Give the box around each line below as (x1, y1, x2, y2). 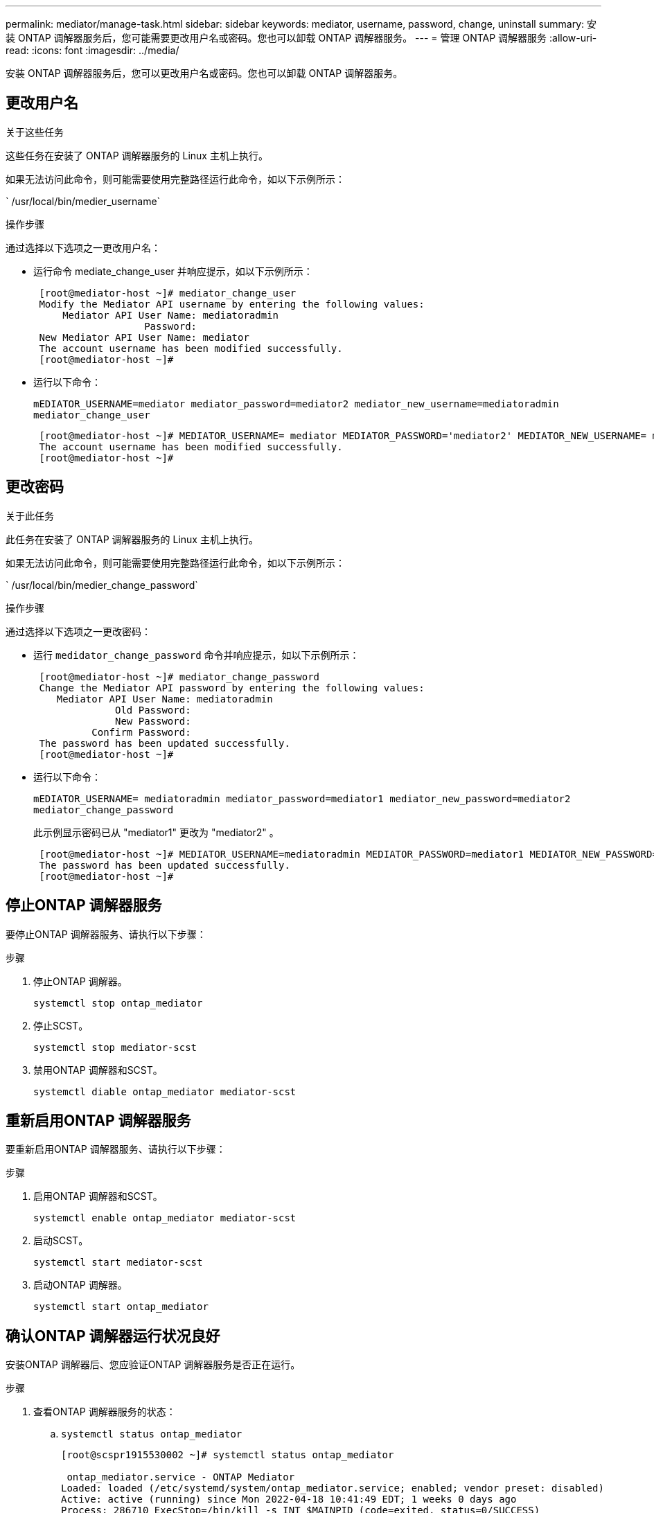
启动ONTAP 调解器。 (33, 1279, 127, 1291)
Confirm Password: (91, 726, 191, 738)
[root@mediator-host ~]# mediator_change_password (39, 671, 320, 682)
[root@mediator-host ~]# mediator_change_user (39, 287, 297, 299)
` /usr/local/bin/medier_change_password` (6, 578, 198, 591)
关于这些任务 (6, 125, 64, 138)
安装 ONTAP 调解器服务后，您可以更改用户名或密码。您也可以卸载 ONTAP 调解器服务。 (6, 67, 403, 79)
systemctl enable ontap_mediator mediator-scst (33, 1212, 297, 1224)
